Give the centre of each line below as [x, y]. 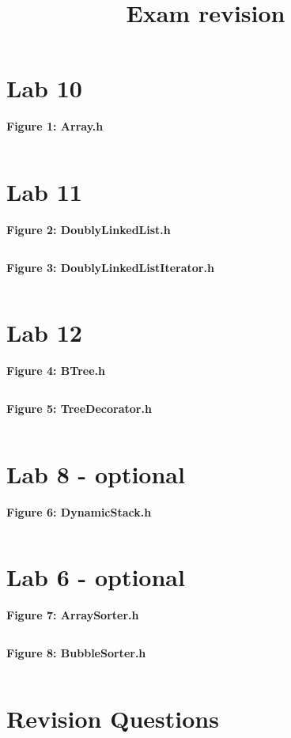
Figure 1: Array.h [55, 126]
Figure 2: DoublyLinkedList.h [89, 230]
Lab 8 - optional [96, 473]
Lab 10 [44, 88]
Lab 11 [44, 192]
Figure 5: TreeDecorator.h [79, 408]
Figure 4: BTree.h [56, 371]
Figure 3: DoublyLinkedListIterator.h [110, 267]
